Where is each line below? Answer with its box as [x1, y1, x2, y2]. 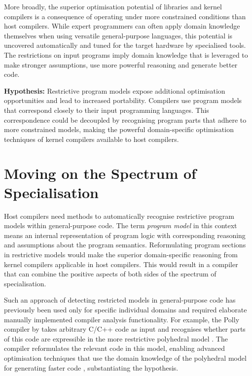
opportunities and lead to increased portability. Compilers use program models [4, 95, 242, 105]
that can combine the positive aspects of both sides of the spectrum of [4, 269, 216, 279]
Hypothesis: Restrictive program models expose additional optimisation [4, 85, 225, 96]
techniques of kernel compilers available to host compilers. [4, 134, 179, 144]
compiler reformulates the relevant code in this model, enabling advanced [4, 343, 225, 353]
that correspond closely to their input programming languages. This [4, 104, 209, 115]
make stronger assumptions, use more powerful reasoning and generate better [4, 59, 238, 69]
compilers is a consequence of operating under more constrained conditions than [4, 11, 246, 21]
